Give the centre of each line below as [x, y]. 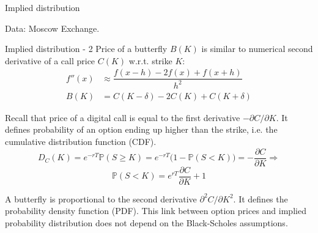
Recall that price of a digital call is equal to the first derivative [123, 117]
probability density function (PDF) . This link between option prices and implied [156, 211]
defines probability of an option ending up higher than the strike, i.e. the [141, 129]
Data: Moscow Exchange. [52, 28]
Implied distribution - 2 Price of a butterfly [86, 49]
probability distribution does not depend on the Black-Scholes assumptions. [146, 222]
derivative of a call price [50, 60]
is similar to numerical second [257, 49]
